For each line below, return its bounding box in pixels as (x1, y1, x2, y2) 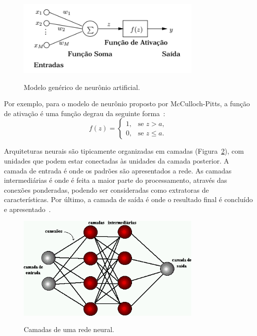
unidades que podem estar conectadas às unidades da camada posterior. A (4, 155, 229, 166)
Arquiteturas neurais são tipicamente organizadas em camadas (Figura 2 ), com (4, 146, 244, 156)
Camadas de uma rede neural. (24, 324, 114, 335)
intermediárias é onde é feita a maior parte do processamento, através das (4, 175, 227, 185)
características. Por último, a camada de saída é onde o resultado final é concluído (4, 194, 253, 205)
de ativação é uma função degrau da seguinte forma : (4, 108, 166, 118)
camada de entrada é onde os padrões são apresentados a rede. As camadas (4, 165, 232, 175)
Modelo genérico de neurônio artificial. (24, 82, 140, 92)
